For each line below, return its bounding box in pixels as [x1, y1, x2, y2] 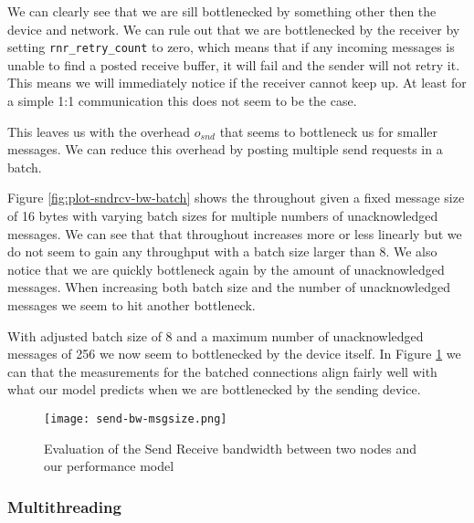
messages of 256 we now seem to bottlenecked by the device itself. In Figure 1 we [7, 344, 461, 363]
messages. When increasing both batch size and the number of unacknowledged [7, 277, 450, 297]
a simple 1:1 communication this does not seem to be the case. [7, 91, 357, 110]
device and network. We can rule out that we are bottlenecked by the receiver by [7, 19, 460, 38]
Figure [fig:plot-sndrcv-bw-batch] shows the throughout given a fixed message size [7, 188, 465, 207]
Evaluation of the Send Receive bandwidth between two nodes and [44, 438, 417, 457]
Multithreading [7, 495, 121, 518]
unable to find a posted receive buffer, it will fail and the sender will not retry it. [7, 55, 460, 74]
